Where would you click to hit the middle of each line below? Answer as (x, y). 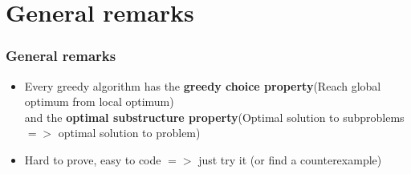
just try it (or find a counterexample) (290, 159)
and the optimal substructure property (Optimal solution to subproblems (214, 117)
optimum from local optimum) (99, 101)
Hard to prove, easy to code (93, 159)
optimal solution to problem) (129, 133)
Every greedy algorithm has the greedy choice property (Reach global (203, 85)
